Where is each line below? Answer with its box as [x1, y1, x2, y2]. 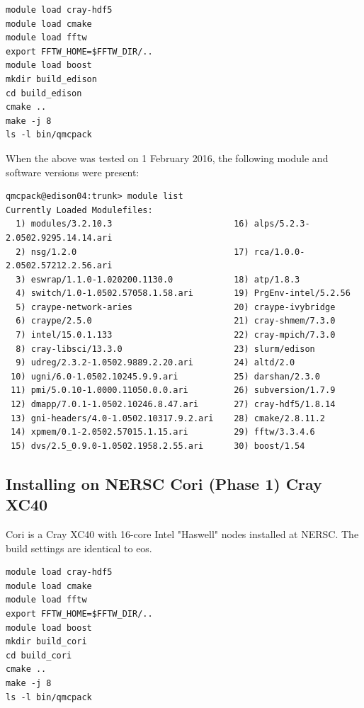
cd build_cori [6, 650, 72, 661]
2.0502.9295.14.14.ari [6, 232, 113, 243]
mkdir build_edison [6, 74, 97, 84]
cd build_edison [6, 88, 82, 98]
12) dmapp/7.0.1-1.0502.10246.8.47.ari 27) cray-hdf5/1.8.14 [11, 399, 336, 410]
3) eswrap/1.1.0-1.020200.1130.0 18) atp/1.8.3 [16, 274, 300, 285]
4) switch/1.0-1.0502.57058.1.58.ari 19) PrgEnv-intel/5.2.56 [16, 288, 351, 299]
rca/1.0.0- [254, 246, 305, 257]
